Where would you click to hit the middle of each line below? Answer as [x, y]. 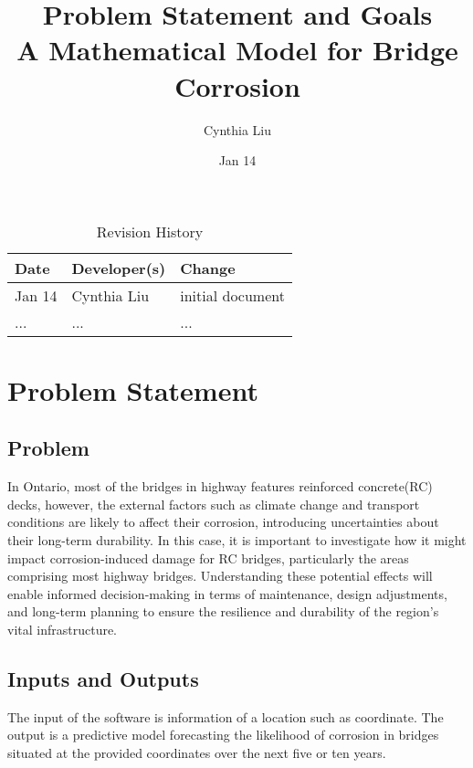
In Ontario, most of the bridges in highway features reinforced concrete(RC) [220, 486]
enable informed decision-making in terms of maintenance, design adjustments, [227, 593]
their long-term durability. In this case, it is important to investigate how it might [237, 540]
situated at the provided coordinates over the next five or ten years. [197, 752]
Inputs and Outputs [103, 679]
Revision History [150, 231]
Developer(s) [119, 268]
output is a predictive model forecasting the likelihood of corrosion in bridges [223, 735]
